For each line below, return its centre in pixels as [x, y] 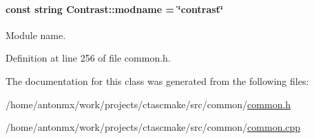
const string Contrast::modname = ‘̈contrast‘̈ [115, 9]
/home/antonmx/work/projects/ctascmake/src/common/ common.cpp [153, 127]
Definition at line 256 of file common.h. [88, 58]
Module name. [36, 35]
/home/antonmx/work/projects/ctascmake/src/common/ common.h [148, 104]
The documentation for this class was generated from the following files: [157, 80]
